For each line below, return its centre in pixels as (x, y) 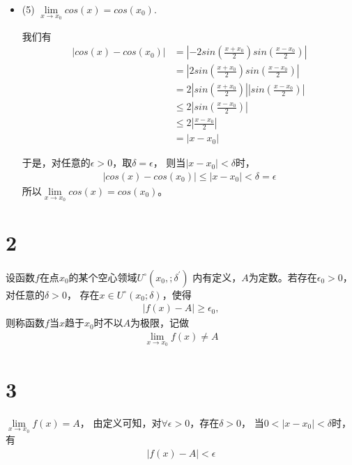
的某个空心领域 (103, 277)
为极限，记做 (160, 323)
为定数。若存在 (283, 277)
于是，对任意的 (56, 163)
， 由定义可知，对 (121, 422)
